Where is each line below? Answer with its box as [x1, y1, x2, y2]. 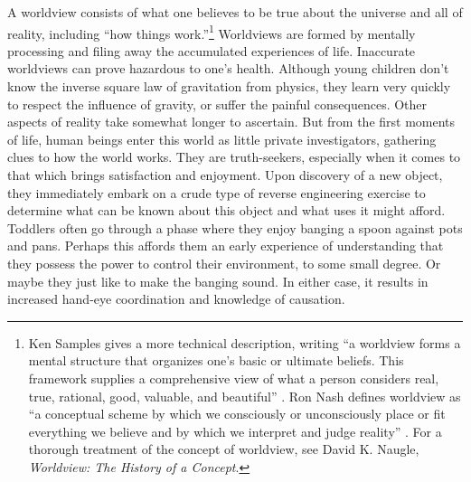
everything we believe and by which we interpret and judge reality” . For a [28, 421, 442, 440]
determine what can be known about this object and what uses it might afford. [7, 201, 446, 220]
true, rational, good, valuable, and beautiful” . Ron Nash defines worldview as [28, 386, 461, 405]
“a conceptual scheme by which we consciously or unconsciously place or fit [28, 404, 446, 423]
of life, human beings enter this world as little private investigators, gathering [7, 129, 437, 148]
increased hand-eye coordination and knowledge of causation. [7, 289, 345, 308]
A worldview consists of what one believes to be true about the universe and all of [7, 3, 463, 21]
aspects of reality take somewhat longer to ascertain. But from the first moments [7, 112, 456, 131]
